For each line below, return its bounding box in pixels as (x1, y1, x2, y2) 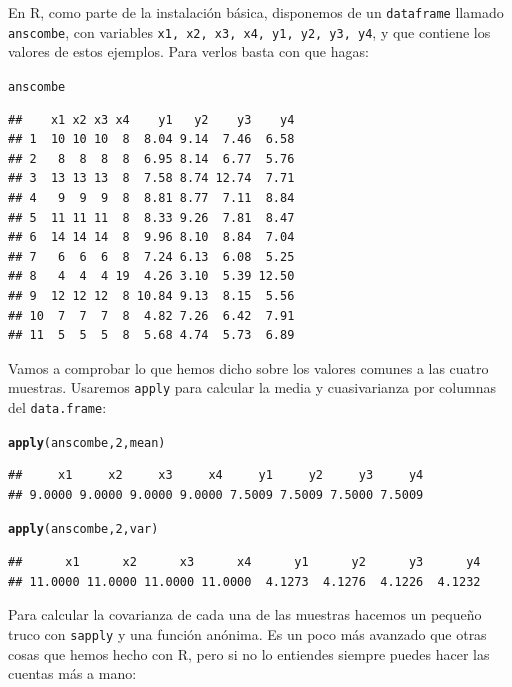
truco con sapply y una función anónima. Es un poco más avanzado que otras (8, 623, 487, 644)
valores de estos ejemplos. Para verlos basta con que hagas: (8, 41, 369, 62)
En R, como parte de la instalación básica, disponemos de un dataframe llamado (8, 2, 504, 22)
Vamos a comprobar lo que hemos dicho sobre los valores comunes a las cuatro (8, 357, 489, 378)
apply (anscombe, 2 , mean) (8, 435, 166, 450)
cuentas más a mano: (8, 663, 137, 684)
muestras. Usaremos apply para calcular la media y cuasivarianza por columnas (8, 377, 496, 398)
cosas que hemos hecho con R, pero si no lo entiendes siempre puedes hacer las (8, 643, 490, 664)
